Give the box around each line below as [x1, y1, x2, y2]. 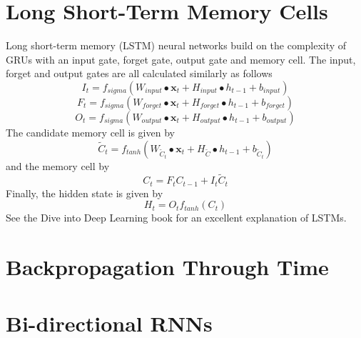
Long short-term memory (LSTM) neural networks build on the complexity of [6, 38, 347, 53]
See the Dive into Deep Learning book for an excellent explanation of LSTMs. [6, 210, 347, 225]
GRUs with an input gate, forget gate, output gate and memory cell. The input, [6, 51, 356, 66]
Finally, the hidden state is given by [6, 185, 163, 200]
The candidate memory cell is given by [6, 124, 175, 139]
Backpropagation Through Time [6, 252, 329, 282]
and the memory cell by [6, 158, 110, 173]
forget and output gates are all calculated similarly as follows [6, 66, 273, 81]
